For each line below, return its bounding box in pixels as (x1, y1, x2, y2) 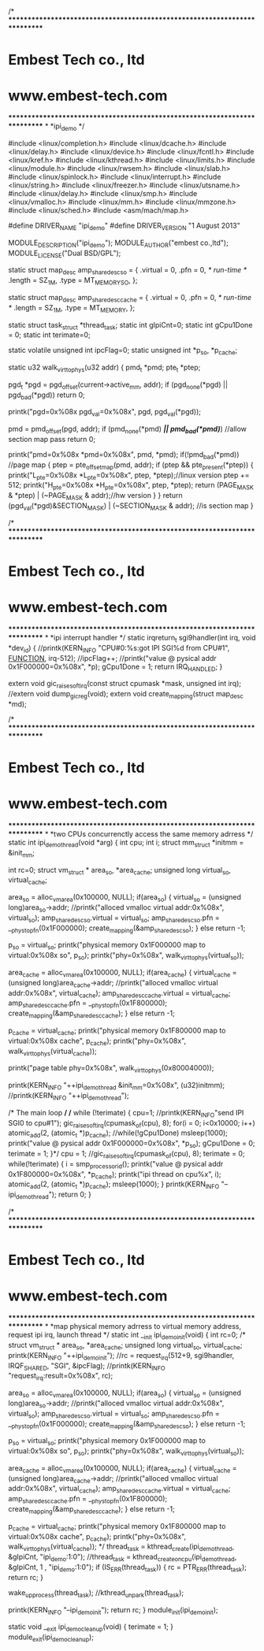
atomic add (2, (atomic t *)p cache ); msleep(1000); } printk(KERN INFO (8, 1179, 220, 1191)
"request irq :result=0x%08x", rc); (8, 1371, 113, 1382)
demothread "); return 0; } (15, 1189, 92, 1200)
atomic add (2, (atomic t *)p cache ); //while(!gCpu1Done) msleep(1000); (8, 1128, 229, 1140)
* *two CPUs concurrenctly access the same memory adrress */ (44, 829, 254, 839)
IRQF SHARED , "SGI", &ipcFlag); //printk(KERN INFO (8, 1360, 165, 1372)
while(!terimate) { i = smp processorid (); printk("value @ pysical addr (8, 1159, 224, 1171)
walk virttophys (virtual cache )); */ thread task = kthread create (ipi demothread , (8, 1542, 235, 1553)
